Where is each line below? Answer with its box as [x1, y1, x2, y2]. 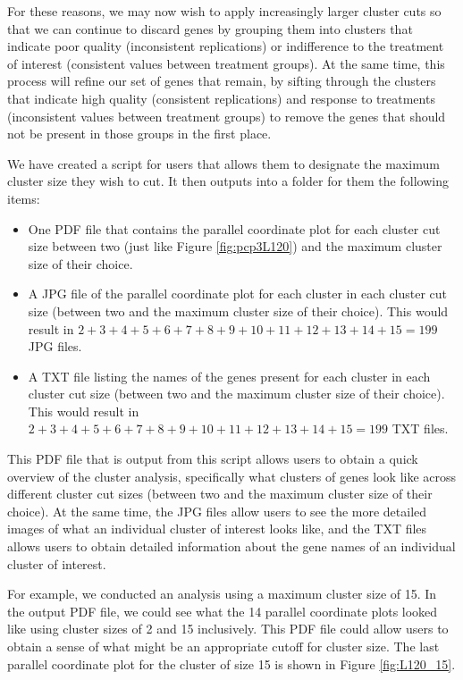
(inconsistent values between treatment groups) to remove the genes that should [7, 106, 446, 125]
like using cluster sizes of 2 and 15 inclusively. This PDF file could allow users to [7, 619, 449, 638]
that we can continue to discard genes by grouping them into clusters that [7, 19, 413, 38]
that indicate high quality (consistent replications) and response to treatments [7, 88, 435, 107]
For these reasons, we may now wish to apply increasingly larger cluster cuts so [7, 2, 442, 20]
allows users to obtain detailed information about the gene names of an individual [7, 537, 456, 556]
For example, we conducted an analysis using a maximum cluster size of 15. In [7, 584, 437, 603]
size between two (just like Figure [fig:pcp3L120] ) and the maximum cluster [28, 237, 442, 256]
